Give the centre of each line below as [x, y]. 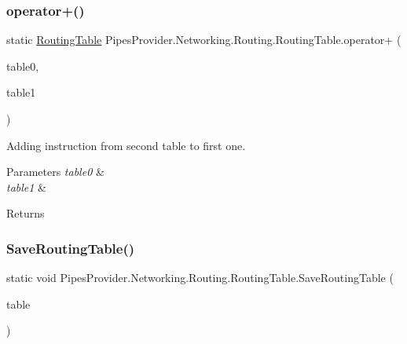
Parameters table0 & [55, 172]
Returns [26, 213]
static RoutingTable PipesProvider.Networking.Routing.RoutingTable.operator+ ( [204, 40]
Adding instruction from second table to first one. [126, 145]
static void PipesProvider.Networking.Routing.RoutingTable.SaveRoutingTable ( [200, 278]
